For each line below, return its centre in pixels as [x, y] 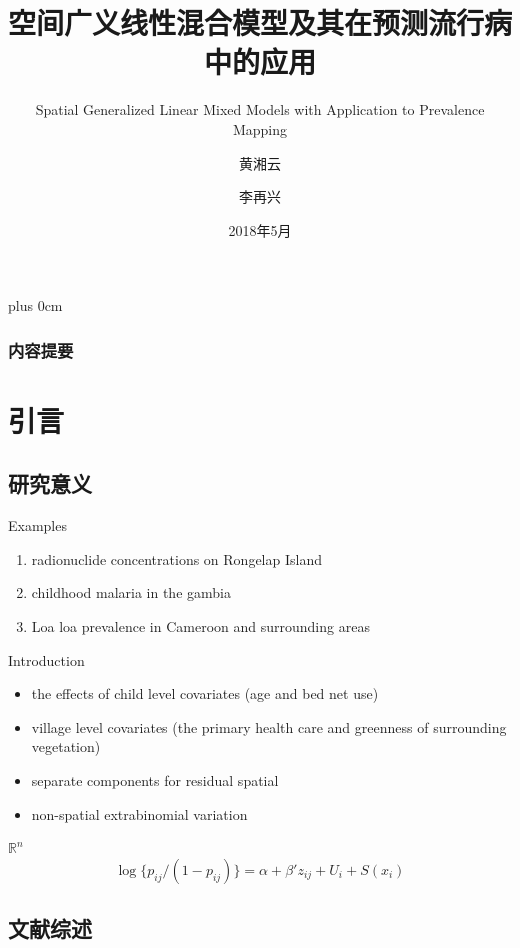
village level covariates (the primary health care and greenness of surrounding [269, 726]
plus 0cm [35, 305]
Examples [37, 525]
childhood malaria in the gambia [131, 592]
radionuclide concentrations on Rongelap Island [176, 558]
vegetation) [66, 746]
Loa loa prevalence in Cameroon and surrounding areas [200, 626]
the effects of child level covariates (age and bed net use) [205, 693]
